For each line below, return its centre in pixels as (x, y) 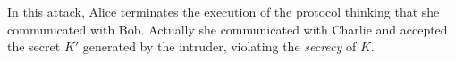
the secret (34, 46)
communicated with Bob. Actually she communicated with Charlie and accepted (227, 29)
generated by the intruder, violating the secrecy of (219, 46)
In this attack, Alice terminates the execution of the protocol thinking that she (223, 11)
